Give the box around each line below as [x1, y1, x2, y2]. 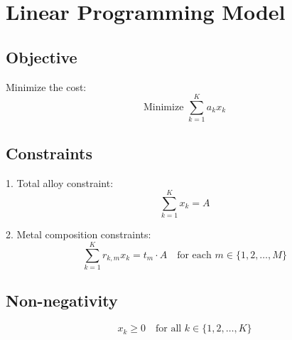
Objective [6, 46, 77, 68]
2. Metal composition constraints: [6, 227, 151, 242]
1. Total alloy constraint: [6, 175, 114, 190]
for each [177, 250, 212, 260]
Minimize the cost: [6, 79, 87, 94]
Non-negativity [6, 289, 118, 312]
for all [155, 324, 182, 334]
